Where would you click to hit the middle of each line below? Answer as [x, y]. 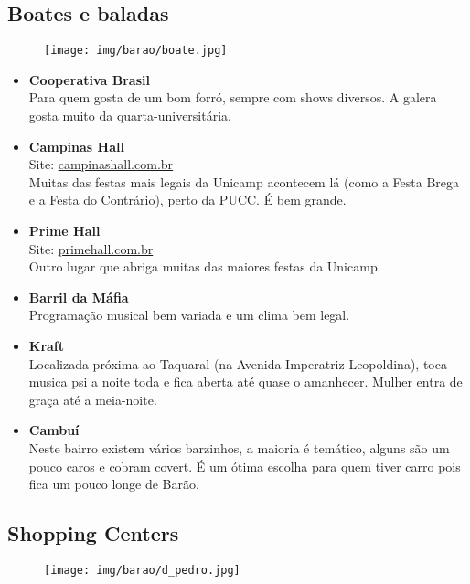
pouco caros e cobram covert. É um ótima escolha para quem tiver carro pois [245, 466]
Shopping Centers [93, 533]
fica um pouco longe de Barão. [114, 484]
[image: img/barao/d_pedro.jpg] [142, 570]
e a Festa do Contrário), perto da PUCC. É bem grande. [187, 200]
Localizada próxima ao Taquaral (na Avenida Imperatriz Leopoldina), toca [238, 363]
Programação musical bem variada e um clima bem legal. [189, 315]
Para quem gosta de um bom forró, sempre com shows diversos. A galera [233, 97]
